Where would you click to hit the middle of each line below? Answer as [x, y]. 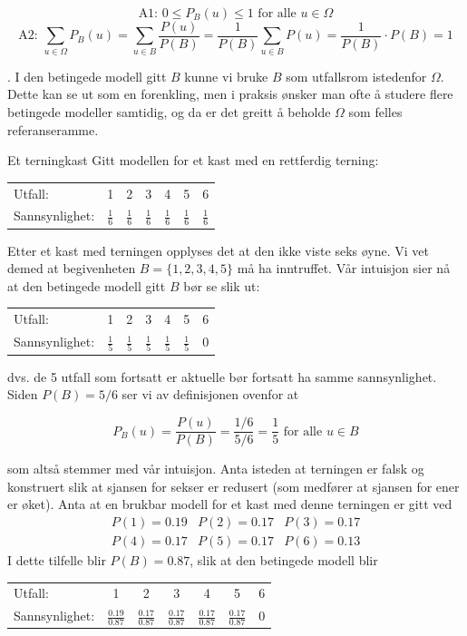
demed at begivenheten [72, 268]
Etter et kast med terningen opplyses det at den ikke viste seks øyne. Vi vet [219, 250]
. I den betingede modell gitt [87, 76]
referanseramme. [53, 129]
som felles [375, 111]
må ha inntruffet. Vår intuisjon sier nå [344, 268]
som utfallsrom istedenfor [356, 76]
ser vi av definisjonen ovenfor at [210, 394]
